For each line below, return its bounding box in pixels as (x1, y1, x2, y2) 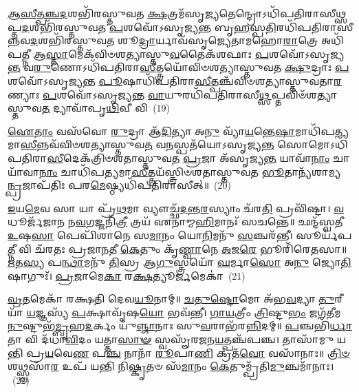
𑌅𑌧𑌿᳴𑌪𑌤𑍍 (321, 33, 344, 48)
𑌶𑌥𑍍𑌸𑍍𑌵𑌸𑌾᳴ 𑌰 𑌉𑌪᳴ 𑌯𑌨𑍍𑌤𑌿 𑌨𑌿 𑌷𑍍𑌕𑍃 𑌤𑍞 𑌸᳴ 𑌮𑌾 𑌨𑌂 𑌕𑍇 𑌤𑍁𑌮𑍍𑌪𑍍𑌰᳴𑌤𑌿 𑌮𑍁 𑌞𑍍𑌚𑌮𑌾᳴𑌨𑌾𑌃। (8, 359, 334, 373)
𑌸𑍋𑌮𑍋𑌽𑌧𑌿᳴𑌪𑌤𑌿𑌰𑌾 (277, 137, 348, 152)
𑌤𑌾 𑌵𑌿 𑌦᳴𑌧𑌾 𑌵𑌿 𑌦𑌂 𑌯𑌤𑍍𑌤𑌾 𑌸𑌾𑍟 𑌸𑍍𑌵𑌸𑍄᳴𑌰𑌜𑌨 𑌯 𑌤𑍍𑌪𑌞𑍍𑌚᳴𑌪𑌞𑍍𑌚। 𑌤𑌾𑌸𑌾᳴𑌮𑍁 (8, 332, 334, 347)
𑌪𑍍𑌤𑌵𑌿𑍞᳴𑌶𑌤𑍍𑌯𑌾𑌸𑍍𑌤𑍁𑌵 (271, 87, 337, 101)
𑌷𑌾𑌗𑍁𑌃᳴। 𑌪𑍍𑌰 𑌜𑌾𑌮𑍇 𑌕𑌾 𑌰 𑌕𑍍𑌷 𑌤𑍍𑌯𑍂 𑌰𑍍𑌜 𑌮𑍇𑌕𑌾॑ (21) (8, 268, 246, 282)
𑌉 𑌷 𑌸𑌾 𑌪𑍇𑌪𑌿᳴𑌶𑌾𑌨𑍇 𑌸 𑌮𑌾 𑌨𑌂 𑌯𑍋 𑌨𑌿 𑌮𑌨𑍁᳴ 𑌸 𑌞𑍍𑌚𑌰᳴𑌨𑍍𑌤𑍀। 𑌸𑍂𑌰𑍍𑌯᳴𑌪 (8, 227, 352, 242)
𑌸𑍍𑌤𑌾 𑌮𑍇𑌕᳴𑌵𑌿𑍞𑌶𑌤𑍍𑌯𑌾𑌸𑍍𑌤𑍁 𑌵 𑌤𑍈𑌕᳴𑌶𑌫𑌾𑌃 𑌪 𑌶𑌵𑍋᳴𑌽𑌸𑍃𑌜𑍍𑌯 (45, 46, 345, 61)
